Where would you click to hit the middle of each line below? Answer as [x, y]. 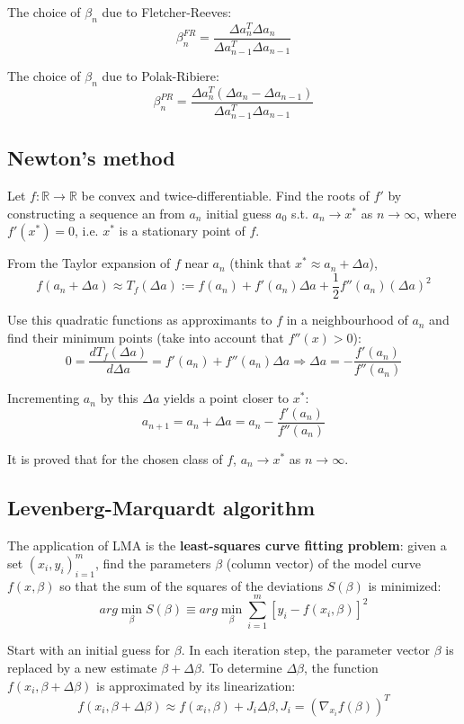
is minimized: [405, 585]
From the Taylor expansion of [89, 263]
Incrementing [44, 398]
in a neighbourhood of [347, 320]
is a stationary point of [182, 231]
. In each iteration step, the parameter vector [306, 650]
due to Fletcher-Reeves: [167, 12]
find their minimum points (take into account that [146, 337]
